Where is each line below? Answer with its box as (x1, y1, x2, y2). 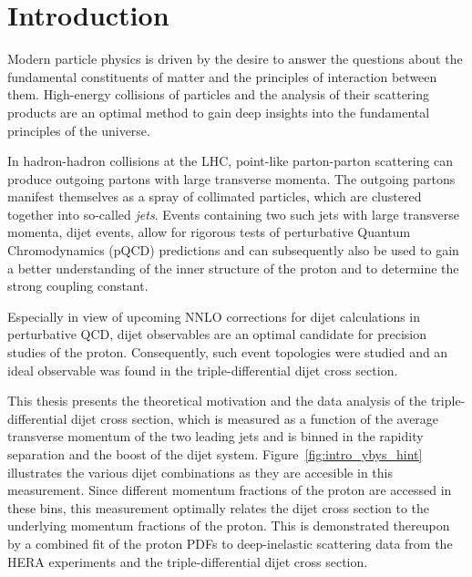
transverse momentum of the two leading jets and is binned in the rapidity (7, 427, 424, 446)
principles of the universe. (7, 120, 150, 139)
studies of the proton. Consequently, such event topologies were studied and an (7, 343, 448, 362)
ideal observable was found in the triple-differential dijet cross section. (7, 360, 398, 379)
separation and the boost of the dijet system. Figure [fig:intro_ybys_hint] (7, 445, 423, 463)
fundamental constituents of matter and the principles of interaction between (7, 67, 437, 86)
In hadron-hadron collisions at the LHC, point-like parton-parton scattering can (7, 151, 454, 170)
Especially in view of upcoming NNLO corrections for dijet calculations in (7, 306, 421, 325)
